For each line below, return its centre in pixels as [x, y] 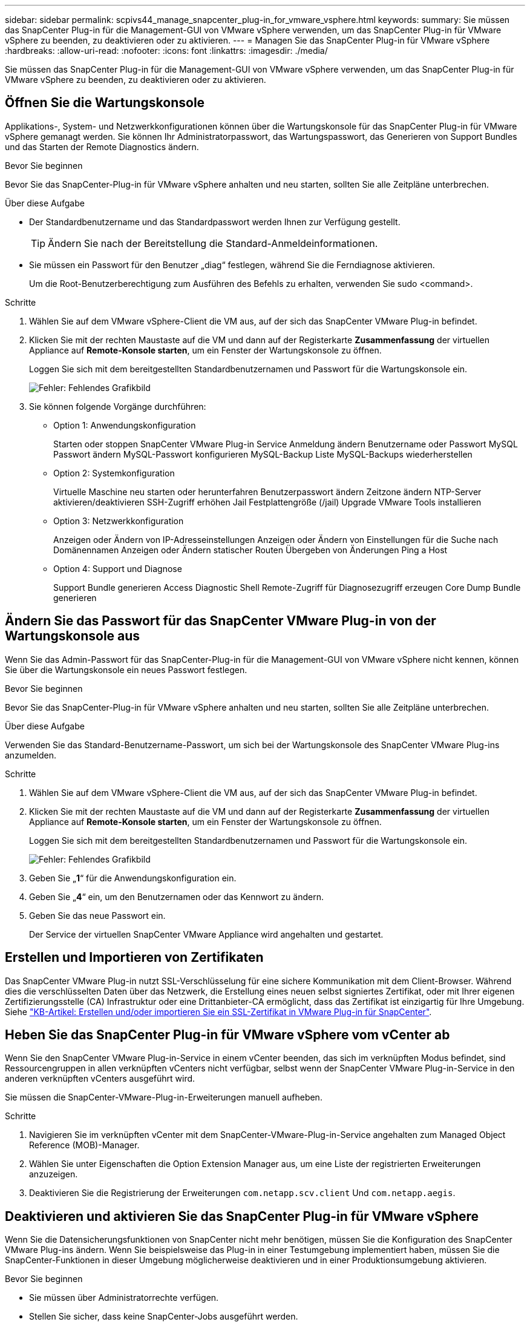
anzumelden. [31, 755]
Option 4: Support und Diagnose [118, 568]
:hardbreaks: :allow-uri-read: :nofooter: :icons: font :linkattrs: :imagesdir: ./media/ [166, 51]
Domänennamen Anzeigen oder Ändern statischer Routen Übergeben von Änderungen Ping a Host [250, 550]
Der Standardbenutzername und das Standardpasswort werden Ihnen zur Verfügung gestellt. [215, 222]
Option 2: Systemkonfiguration [114, 473]
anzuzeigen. [54, 1174]
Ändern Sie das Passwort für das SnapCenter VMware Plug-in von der [221, 621]
